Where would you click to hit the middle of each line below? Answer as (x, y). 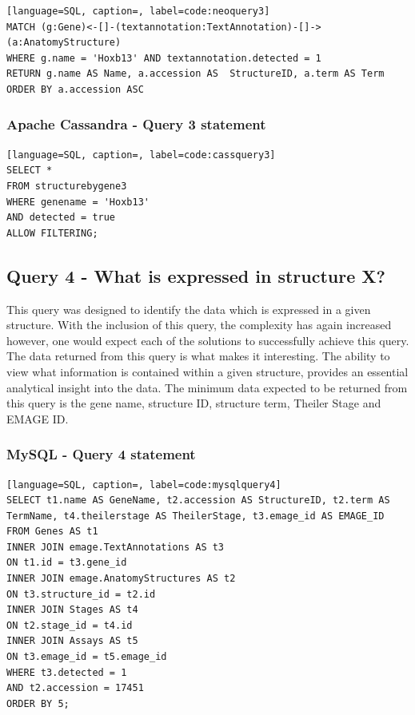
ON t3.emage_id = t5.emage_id (87, 657)
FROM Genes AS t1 (52, 532)
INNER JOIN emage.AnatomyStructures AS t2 (121, 579)
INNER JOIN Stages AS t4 (72, 610)
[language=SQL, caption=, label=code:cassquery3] (141, 155)
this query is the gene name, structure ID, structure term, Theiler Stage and (194, 403)
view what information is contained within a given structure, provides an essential (207, 371)
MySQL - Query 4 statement (101, 454)
